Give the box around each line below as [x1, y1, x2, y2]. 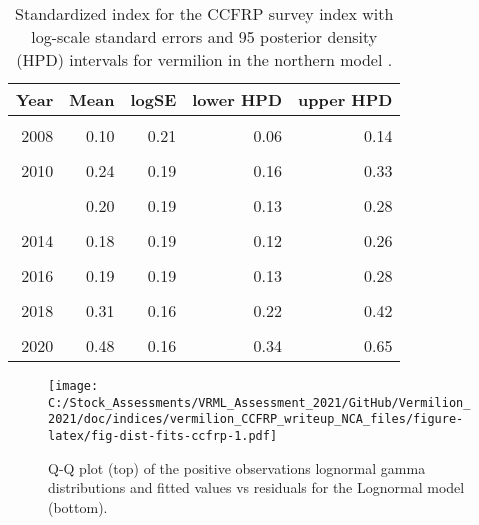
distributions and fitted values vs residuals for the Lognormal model [48, 477, 465, 498]
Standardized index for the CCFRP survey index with [15, 2, 394, 25]
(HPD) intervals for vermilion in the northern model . [16, 48, 393, 71]
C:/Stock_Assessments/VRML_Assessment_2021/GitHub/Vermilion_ [48, 395, 471, 410]
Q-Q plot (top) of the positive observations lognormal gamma [48, 457, 426, 478]
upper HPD [298, 88, 393, 111]
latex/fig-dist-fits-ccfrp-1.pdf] [48, 428, 278, 443]
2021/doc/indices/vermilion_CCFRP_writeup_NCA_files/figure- [48, 412, 464, 427]
